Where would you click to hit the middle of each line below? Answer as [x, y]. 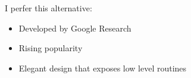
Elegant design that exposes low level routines [103, 68]
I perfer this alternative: [48, 8]
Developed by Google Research [75, 28]
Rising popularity [51, 48]
